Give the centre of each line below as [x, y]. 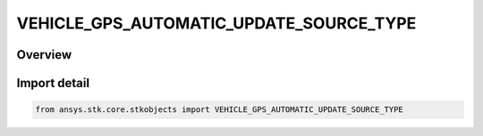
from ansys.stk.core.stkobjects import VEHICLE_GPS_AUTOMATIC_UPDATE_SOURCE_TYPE [220, 110]
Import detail [53, 83]
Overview [44, 55]
